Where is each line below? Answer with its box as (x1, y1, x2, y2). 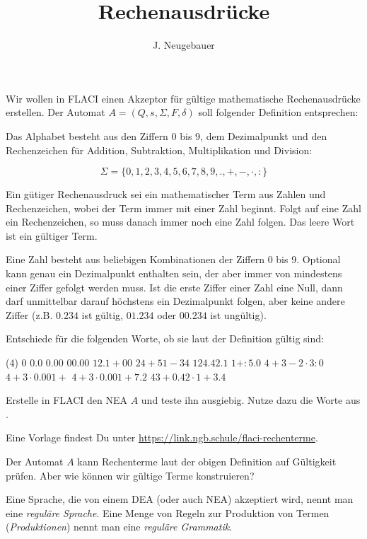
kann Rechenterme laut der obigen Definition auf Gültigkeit (77, 454, 337, 468)
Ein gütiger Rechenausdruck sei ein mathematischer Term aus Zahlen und (6, 187, 326, 202)
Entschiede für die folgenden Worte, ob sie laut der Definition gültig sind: (6, 331, 324, 346)
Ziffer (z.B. (6, 307, 53, 322)
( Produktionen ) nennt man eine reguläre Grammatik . (6, 519, 233, 534)
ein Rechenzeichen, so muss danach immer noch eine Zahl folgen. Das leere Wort (6, 214, 355, 229)
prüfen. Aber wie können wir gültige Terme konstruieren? (6, 468, 255, 482)
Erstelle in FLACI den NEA (6, 393, 128, 407)
